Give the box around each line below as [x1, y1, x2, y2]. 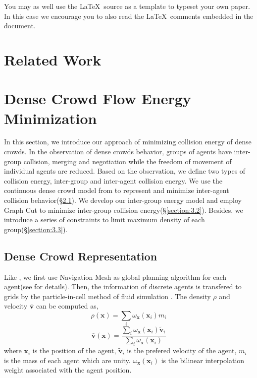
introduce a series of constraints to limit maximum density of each [4, 214, 205, 225]
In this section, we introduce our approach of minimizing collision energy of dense [4, 136, 252, 147]
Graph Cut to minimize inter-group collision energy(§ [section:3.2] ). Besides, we [4, 204, 243, 215]
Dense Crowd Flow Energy [4, 88, 191, 109]
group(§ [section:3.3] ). [4, 224, 68, 234]
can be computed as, [36, 301, 99, 311]
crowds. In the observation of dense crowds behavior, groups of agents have [4, 146, 232, 157]
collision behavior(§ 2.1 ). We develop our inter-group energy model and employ [4, 195, 242, 205]
